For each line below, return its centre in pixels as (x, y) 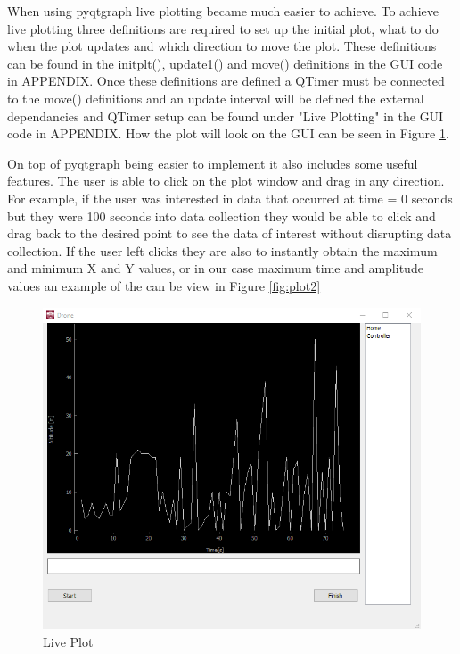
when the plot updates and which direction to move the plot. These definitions (222, 46)
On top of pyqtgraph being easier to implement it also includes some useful (213, 163)
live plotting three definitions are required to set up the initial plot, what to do (223, 28)
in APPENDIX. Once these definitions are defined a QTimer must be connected (226, 81)
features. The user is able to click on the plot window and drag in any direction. (226, 181)
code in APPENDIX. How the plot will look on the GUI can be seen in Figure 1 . (228, 133)
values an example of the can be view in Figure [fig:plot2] (164, 285)
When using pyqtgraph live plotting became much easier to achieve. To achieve (223, 11)
